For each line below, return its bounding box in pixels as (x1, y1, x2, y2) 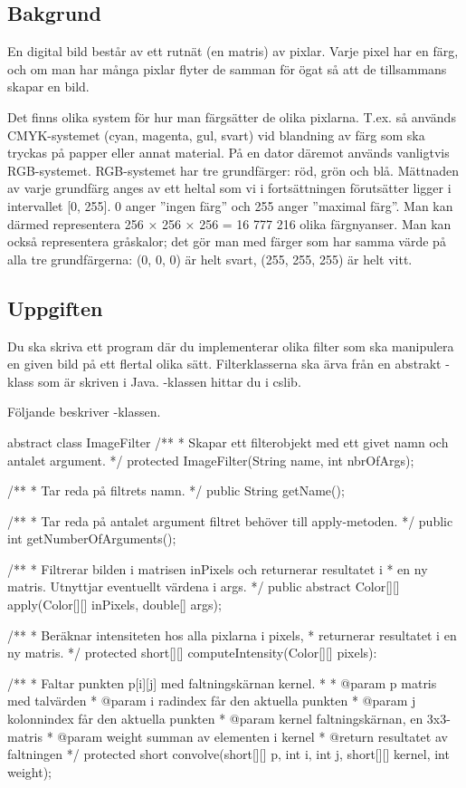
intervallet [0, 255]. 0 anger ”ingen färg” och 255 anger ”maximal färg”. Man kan (7, 196, 453, 215)
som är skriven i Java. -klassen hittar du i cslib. (37, 371, 301, 390)
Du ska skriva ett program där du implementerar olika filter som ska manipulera (7, 336, 454, 355)
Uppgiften (7, 293, 103, 322)
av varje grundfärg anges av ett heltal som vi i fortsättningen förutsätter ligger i (7, 178, 452, 197)
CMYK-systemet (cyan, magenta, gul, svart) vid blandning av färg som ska (7, 125, 425, 144)
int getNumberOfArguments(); (7, 529, 176, 548)
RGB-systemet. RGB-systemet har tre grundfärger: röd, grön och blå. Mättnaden (7, 160, 459, 179)
